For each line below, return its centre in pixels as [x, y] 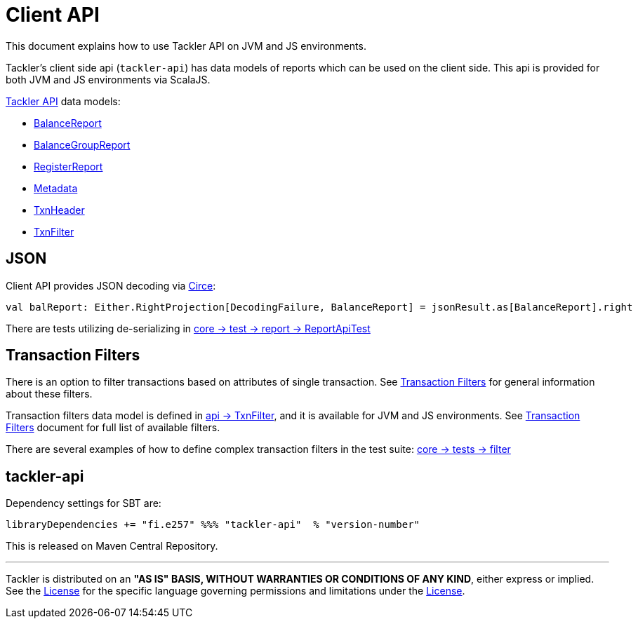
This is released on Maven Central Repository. [112, 546]
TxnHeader [59, 210]
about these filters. [49, 394]
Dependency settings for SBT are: [84, 503]
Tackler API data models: [63, 101]
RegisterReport [68, 166]
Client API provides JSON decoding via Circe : [111, 285]
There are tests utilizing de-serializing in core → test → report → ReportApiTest [188, 328]
